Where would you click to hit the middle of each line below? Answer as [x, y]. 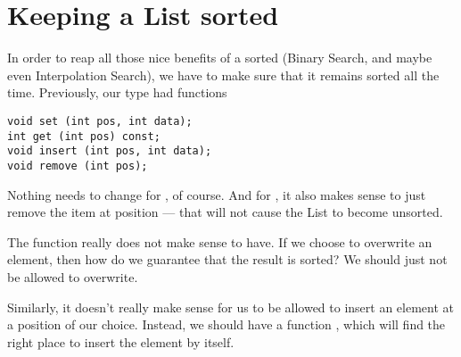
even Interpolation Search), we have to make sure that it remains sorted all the [223, 75]
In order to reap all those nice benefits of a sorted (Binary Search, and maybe [220, 58]
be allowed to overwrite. [73, 276]
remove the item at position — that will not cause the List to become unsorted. [225, 212]
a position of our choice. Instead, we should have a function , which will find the [226, 324]
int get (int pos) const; [84, 136]
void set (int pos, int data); [100, 121]
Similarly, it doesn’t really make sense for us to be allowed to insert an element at [231, 307]
